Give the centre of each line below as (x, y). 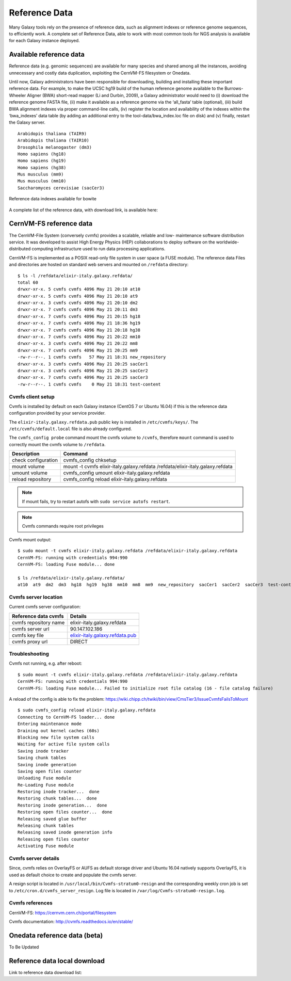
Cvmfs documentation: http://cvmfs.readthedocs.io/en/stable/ (71, 922)
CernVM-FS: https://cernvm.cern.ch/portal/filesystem (63, 913)
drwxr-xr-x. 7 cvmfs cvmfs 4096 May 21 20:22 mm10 (79, 337)
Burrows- (234, 88)
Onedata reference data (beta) (56, 935)
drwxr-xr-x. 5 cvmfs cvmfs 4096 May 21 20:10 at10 (79, 289)
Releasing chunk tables (46, 826)
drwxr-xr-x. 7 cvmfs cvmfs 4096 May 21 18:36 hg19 (79, 323)
